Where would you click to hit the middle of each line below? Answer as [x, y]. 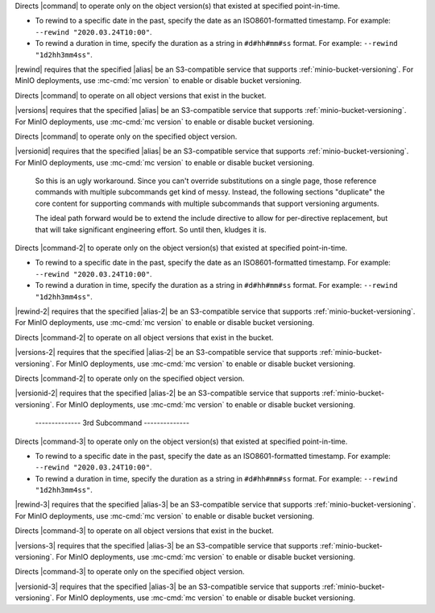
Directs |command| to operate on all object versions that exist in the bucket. [141, 95]
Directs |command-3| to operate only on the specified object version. [130, 572]
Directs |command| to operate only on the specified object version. [126, 136]
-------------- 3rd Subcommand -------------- [112, 423]
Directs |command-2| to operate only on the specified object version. [130, 378]
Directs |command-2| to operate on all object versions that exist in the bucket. [144, 337]
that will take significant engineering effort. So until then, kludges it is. [151, 229]
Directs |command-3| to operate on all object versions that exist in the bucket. [144, 531]
